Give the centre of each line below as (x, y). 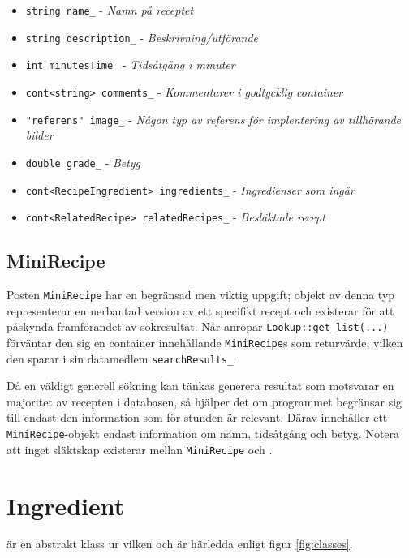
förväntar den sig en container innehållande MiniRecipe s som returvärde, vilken (205, 342)
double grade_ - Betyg (83, 162)
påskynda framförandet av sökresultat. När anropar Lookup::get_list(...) (198, 326)
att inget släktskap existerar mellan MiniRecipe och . (140, 449)
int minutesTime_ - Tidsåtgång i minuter (130, 64)
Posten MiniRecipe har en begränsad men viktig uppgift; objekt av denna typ (201, 295)
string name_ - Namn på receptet (110, 10)
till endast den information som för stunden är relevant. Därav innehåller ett (197, 417)
